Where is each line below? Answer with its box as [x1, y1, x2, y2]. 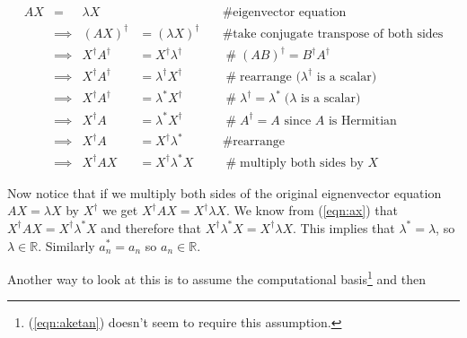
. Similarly [38, 236, 95, 255]
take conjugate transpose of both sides [233, 27, 444, 40]
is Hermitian [328, 114, 397, 127]
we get [102, 201, 138, 220]
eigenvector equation [233, 6, 347, 20]
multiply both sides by [240, 156, 364, 169]
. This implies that [293, 218, 395, 237]
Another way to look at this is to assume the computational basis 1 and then [7, 267, 426, 288]
